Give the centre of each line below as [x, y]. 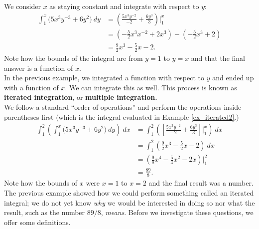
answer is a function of [39, 68]
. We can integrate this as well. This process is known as [151, 87]
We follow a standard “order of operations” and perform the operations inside [123, 107]
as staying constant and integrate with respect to [124, 6]
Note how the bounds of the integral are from [73, 58]
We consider [23, 6]
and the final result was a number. [201, 183]
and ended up [233, 78]
